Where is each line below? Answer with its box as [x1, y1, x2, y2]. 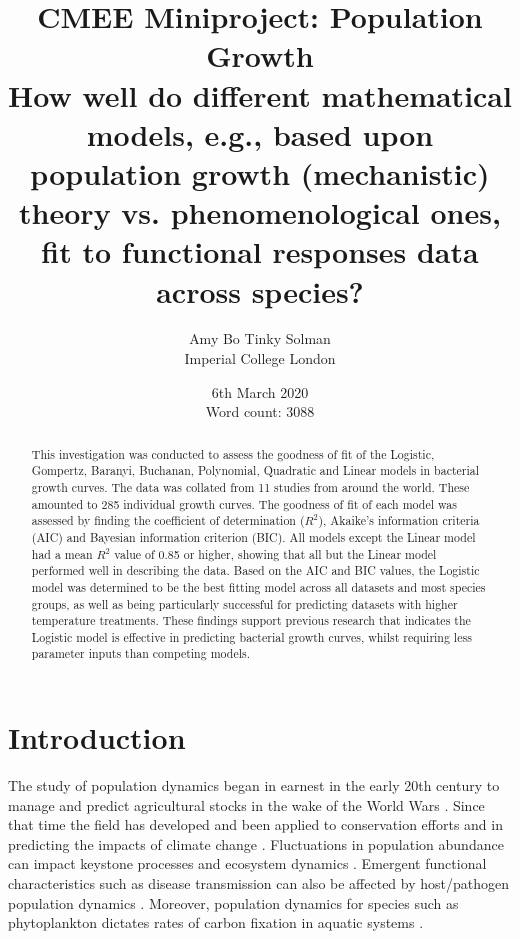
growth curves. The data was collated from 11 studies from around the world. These [31, 478, 470, 495]
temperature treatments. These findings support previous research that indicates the [31, 612, 471, 629]
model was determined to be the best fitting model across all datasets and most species [31, 578, 486, 595]
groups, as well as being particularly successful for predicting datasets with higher [31, 595, 458, 612]
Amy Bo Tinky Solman [189, 328, 331, 349]
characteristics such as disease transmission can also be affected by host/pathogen [8, 873, 510, 894]
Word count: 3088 [205, 401, 315, 422]
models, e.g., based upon [86, 113, 434, 154]
